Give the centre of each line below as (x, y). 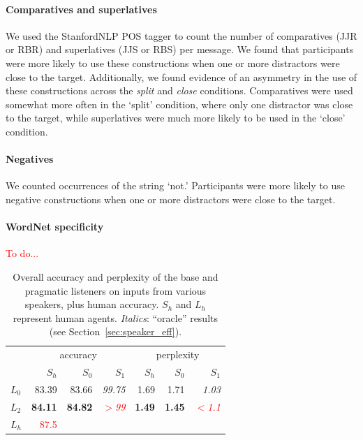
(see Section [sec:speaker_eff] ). (116, 331)
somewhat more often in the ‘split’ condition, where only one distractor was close (179, 104)
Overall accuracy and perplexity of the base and (116, 276)
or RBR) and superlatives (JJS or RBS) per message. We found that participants (180, 49)
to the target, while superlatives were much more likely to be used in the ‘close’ (176, 118)
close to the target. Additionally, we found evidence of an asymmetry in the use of (181, 76)
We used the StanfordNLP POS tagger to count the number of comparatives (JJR (181, 35)
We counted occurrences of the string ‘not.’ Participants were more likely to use (176, 185)
